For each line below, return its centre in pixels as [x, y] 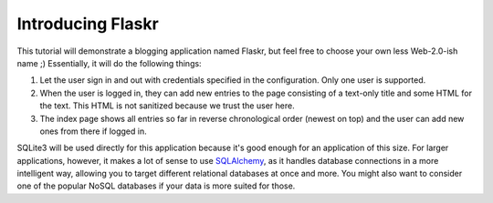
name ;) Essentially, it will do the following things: [109, 63]
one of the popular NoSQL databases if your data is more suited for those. [156, 186]
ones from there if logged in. [93, 131]
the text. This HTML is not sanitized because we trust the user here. [168, 106]
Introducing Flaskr [88, 24]
